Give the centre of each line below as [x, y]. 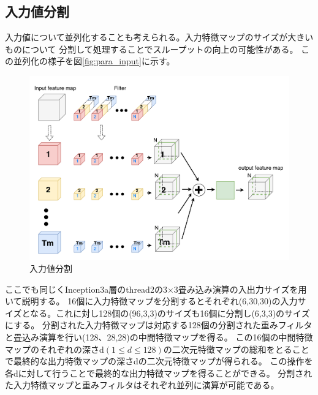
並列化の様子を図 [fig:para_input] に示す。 [94, 61]
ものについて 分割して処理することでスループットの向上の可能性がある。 [152, 49]
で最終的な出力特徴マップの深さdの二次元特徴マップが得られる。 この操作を [159, 361]
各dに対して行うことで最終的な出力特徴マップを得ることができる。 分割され [159, 373]
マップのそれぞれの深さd [55, 349]
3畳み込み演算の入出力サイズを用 [240, 289]
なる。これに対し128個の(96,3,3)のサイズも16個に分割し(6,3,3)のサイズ [170, 313]
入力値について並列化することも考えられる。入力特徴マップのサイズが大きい [159, 37]
